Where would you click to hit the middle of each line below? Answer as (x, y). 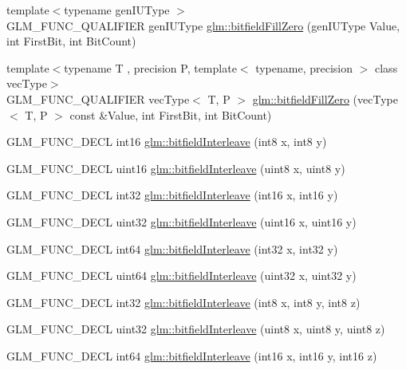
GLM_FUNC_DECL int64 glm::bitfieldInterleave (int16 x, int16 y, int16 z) (192, 355)
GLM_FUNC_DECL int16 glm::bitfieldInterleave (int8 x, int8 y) (167, 142)
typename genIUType (117, 10)
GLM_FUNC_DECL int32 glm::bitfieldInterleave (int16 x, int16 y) (172, 195)
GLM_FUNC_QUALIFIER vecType (98, 98)
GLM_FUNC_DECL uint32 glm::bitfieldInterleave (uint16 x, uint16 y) (181, 221)
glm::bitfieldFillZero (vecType (325, 98)
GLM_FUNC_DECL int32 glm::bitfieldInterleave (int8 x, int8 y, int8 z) (183, 302)
